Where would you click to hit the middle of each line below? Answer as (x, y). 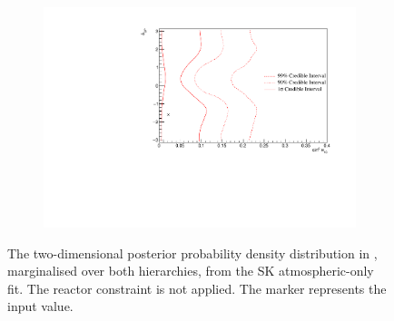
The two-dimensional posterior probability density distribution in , (192, 253)
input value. (40, 306)
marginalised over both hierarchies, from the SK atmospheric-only (191, 271)
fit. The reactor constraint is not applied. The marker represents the (197, 288)
